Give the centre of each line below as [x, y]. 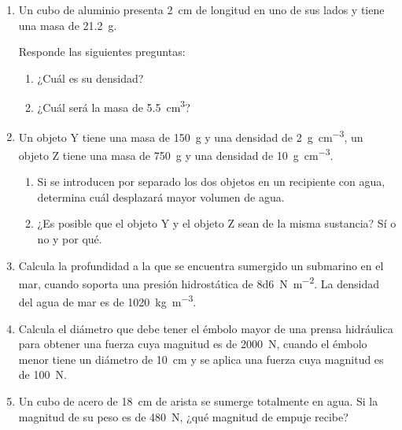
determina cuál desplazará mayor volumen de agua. [161, 196]
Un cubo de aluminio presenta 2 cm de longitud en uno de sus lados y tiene [201, 9]
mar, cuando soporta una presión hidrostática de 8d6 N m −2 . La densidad [199, 282]
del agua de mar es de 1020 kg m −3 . [107, 300]
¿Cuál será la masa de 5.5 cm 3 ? [114, 106]
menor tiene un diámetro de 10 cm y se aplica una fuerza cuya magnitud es [201, 359]
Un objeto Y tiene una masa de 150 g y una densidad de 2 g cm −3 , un [191, 135]
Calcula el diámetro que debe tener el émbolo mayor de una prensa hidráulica [206, 328]
